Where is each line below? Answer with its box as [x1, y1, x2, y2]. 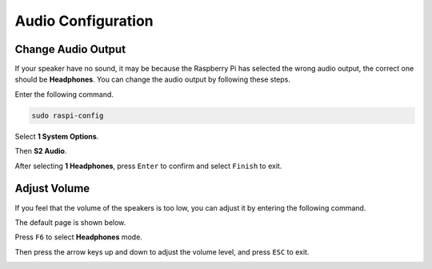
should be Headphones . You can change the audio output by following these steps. [14, 74, 291, 84]
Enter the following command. [14, 89, 114, 99]
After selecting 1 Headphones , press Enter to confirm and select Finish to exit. [14, 161, 282, 171]
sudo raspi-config [31, 110, 104, 120]
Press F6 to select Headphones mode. [14, 232, 143, 242]
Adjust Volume [14, 182, 90, 195]
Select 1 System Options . [14, 131, 99, 141]
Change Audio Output [14, 42, 126, 56]
